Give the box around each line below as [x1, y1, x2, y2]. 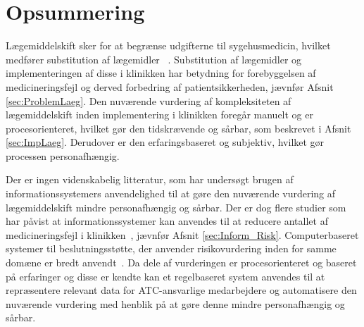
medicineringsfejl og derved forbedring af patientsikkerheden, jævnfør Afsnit [6, 79, 334, 94]
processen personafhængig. [6, 148, 120, 163]
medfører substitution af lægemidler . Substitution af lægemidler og [6, 51, 302, 66]
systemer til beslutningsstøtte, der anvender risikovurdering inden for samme [6, 241, 337, 256]
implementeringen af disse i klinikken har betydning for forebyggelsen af [6, 66, 316, 80]
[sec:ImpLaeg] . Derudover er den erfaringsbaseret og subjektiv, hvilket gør [6, 135, 325, 149]
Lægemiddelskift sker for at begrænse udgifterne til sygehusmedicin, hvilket [6, 38, 331, 53]
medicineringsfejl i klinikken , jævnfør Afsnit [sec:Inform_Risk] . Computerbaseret [6, 227, 359, 242]
